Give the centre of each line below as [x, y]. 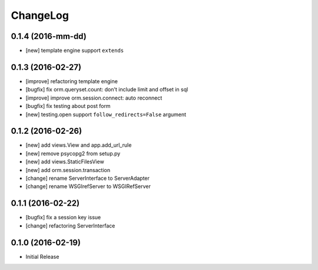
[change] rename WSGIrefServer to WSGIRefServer [88, 186]
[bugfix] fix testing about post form [68, 106]
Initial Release [42, 256]
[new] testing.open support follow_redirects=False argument [106, 114]
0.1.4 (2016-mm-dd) [49, 36]
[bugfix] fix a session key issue [63, 218]
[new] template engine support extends [75, 51]
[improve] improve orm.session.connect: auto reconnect [94, 98]
